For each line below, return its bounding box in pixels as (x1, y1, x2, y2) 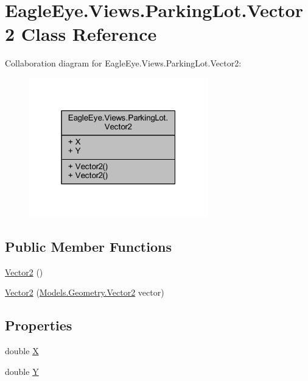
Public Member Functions (5, 237, 172, 256)
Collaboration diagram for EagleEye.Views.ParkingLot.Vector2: (5, 57, 242, 69)
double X (5, 344, 39, 357)
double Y (5, 365, 39, 377)
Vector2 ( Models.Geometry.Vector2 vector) (5, 286, 164, 299)
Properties (5, 316, 72, 335)
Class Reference (21, 21, 157, 46)
